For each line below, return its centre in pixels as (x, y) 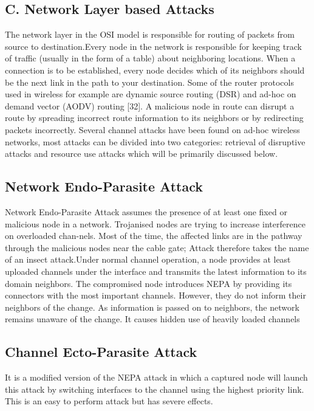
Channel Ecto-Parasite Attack (101, 352)
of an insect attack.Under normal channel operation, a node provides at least (148, 259)
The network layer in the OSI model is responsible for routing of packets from (150, 34)
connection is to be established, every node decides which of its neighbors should (155, 70)
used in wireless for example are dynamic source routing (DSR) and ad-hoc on (151, 94)
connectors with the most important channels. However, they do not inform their (155, 295)
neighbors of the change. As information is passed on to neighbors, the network (152, 307)
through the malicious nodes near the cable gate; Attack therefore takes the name (157, 247)
